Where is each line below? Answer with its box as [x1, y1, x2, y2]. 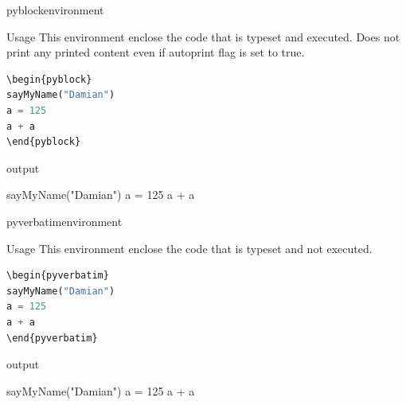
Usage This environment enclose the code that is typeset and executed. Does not [6, 28, 400, 45]
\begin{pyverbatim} [6, 270, 109, 282]
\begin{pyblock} [6, 73, 92, 85]
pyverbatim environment [6, 212, 123, 229]
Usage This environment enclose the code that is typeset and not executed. [6, 239, 373, 256]
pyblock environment [6, 2, 104, 18]
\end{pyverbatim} [6, 332, 98, 344]
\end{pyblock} [6, 136, 81, 148]
